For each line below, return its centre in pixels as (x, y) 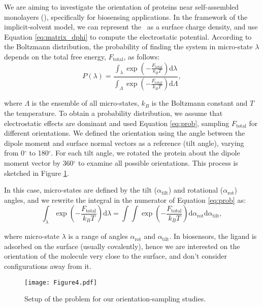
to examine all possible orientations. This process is (158, 163)
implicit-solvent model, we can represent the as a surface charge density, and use (131, 27)
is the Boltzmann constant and (200, 103)
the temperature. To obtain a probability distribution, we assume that (113, 113)
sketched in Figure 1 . (37, 173)
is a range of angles (98, 236)
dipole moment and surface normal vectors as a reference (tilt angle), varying (124, 143)
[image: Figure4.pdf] (61, 282)
